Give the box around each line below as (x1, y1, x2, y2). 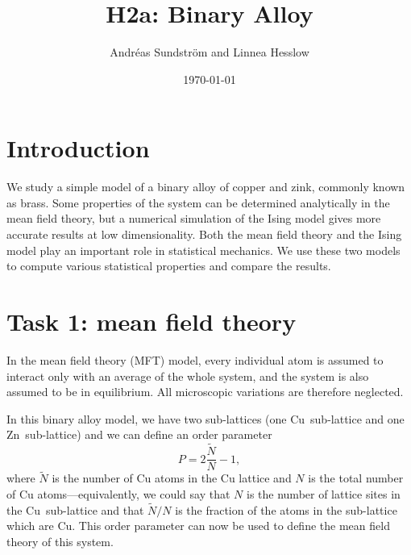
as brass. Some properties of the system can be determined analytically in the (6, 194, 390, 211)
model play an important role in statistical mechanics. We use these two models (6, 241, 401, 258)
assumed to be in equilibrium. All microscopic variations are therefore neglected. (6, 383, 404, 400)
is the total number (308, 469, 404, 486)
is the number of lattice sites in (247, 486, 401, 502)
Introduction (6, 131, 150, 165)
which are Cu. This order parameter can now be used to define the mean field (6, 517, 390, 534)
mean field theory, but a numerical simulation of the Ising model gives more (6, 210, 381, 227)
